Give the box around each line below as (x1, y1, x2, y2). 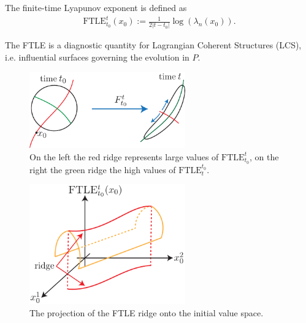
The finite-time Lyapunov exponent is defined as (5, 1, 187, 13)
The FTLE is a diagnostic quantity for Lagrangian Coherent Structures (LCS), (5, 39, 302, 51)
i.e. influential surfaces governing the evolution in (5, 51, 189, 64)
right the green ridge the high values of (29, 163, 176, 176)
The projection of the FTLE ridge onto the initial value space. (29, 306, 264, 319)
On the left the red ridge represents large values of (29, 150, 219, 163)
